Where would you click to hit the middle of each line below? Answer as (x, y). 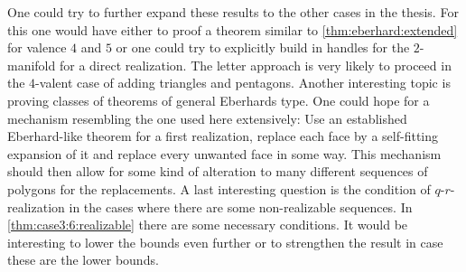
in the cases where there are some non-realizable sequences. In (241, 206)
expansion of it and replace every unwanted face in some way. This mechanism (224, 153)
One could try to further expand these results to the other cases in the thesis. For (233, 12)
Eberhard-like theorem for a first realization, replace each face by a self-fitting (223, 136)
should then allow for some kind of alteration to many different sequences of (218, 171)
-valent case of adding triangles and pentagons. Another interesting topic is (243, 83)
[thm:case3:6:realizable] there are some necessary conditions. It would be (208, 225)
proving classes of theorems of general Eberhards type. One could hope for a (219, 100)
